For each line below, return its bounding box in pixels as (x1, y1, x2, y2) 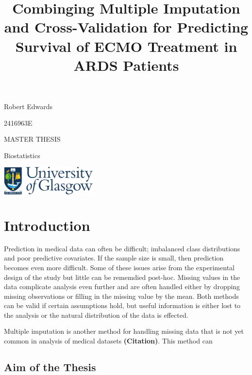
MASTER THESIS (4, 134, 61, 144)
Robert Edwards (4, 101, 53, 111)
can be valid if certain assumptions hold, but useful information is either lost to (4, 300, 241, 310)
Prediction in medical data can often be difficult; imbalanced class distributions (4, 243, 240, 253)
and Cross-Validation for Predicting (4, 17, 249, 37)
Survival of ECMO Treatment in (15, 36, 237, 56)
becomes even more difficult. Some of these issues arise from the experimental (4, 262, 235, 272)
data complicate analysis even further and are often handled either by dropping (4, 281, 240, 292)
